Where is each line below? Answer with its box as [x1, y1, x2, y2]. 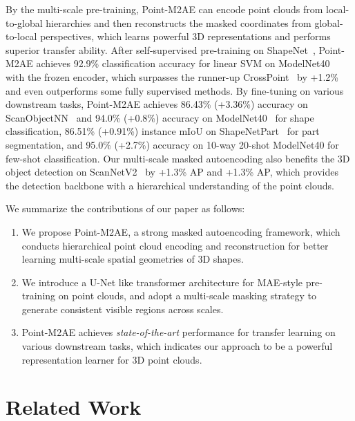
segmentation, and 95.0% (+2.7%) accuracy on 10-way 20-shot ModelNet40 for [6, 137, 339, 151]
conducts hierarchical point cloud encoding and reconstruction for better [21, 238, 329, 252]
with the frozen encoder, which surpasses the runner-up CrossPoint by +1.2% [6, 69, 338, 84]
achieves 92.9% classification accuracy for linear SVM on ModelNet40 [36, 56, 330, 71]
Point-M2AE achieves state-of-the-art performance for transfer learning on [21, 325, 336, 339]
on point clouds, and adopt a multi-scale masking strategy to [58, 288, 317, 303]
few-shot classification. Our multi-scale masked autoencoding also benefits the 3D [6, 151, 350, 165]
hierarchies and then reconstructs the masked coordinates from [46, 15, 311, 30]
